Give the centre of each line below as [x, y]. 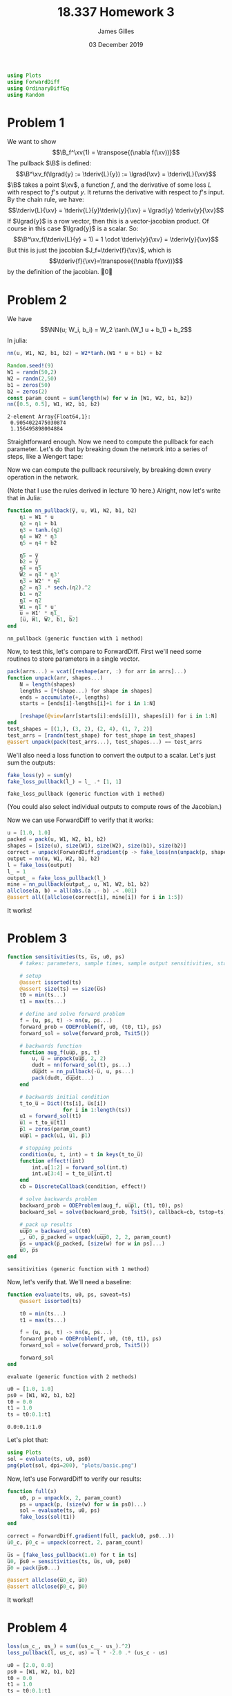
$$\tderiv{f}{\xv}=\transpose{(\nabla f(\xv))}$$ [116, 261]
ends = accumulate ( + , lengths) [65, 697]
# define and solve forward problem [72, 1014]
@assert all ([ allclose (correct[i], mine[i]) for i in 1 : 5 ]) [96, 897]
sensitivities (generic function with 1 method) [78, 1269]
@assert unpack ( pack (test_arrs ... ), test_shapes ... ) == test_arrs [105, 742]
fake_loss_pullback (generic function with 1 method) [86, 794]
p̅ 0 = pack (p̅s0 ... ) [33, 1568]
